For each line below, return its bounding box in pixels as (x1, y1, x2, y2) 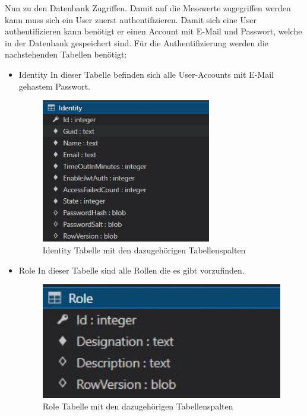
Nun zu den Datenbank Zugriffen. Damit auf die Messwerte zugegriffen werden (5, 2, 291, 14)
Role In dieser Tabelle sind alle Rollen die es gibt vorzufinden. (18, 263, 245, 276)
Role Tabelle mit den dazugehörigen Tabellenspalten (42, 400, 233, 412)
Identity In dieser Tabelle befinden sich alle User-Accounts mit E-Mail (18, 68, 274, 80)
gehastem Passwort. (18, 80, 91, 92)
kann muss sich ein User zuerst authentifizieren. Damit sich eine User (5, 13, 257, 26)
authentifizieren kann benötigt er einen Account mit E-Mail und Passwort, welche (5, 25, 302, 37)
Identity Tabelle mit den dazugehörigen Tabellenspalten (42, 243, 246, 256)
